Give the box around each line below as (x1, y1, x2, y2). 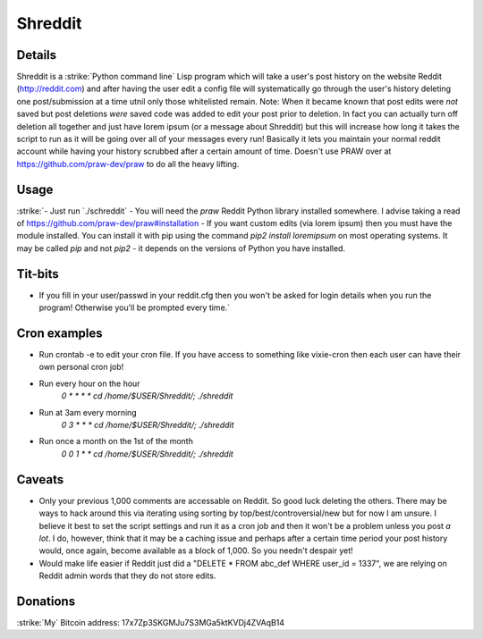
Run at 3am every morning (38, 407, 138, 417)
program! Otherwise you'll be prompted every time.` (38, 302, 231, 313)
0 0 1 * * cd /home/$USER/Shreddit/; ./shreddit (61, 448, 234, 459)
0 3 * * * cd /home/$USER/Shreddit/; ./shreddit (61, 420, 234, 431)
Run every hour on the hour (38, 378, 140, 389)
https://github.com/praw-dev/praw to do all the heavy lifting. (16, 158, 240, 169)
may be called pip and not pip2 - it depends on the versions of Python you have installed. (16, 242, 346, 254)
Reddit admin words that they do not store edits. (38, 570, 216, 581)
